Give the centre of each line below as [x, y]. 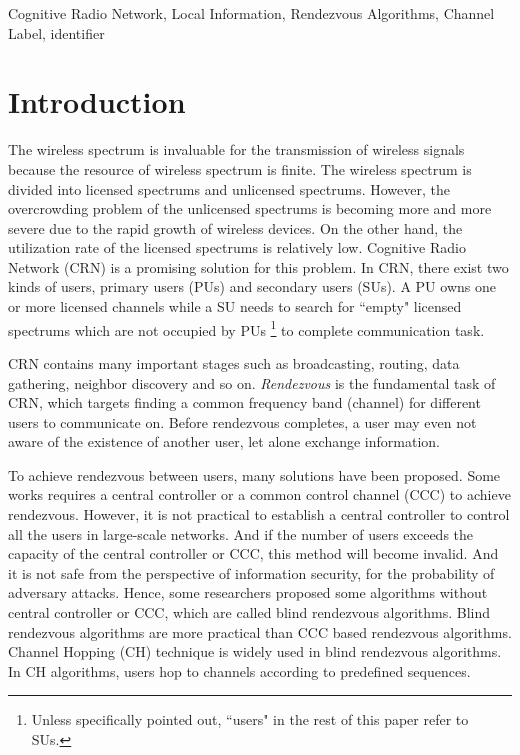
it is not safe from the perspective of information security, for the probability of [251, 572]
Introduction [97, 101]
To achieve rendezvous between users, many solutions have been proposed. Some [254, 474]
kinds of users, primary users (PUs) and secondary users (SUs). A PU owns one [252, 286]
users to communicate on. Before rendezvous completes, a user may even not [242, 421]
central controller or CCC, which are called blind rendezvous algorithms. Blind [249, 612]
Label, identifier [56, 32]
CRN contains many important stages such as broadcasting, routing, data [234, 362]
